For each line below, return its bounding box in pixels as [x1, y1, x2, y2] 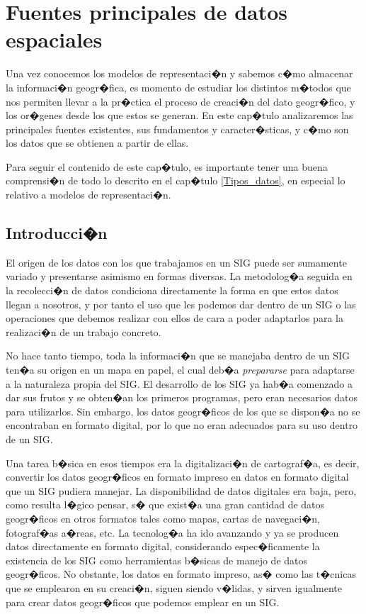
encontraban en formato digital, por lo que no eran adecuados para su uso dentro [6, 418, 358, 432]
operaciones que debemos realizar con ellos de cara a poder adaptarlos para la [6, 311, 343, 325]
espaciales [6, 25, 103, 54]
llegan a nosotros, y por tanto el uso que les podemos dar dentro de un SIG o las [6, 296, 356, 311]
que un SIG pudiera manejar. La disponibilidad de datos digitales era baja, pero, [6, 483, 357, 498]
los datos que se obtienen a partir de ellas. [6, 135, 189, 150]
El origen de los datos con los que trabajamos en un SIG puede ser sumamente [6, 255, 347, 269]
